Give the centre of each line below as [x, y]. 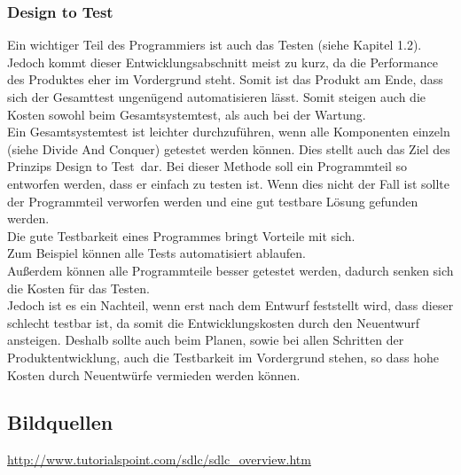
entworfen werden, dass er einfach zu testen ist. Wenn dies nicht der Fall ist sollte [229, 183]
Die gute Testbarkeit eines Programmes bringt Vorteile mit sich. [181, 235]
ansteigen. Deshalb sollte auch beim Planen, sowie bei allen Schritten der [206, 340]
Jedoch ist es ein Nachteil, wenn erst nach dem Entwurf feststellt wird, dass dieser [230, 305]
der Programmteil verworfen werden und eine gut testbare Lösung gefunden [213, 201]
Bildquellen [60, 422]
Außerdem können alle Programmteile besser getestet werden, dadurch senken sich [230, 270]
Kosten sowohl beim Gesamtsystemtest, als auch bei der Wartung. [187, 114]
